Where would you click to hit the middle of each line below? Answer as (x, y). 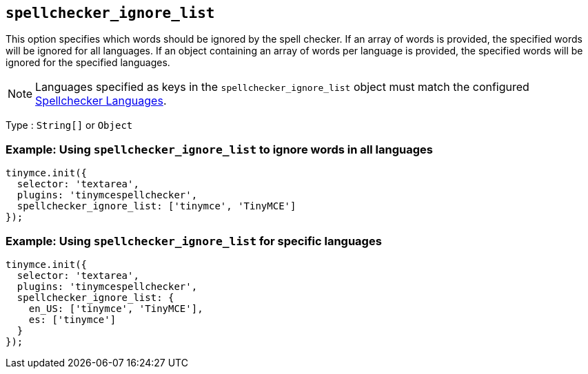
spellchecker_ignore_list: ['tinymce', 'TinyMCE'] (156, 206)
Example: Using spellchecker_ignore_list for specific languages (194, 241)
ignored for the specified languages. (88, 63)
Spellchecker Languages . (101, 101)
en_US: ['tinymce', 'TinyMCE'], (116, 308)
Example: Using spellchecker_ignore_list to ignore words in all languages (219, 149)
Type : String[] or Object (69, 125)
